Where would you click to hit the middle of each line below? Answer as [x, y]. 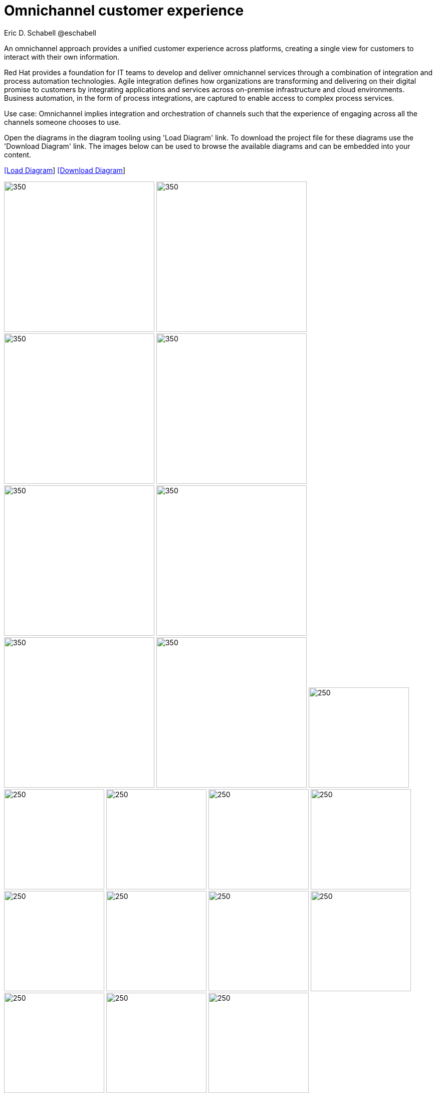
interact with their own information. [62, 57]
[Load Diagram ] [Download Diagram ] [65, 170]
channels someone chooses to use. [63, 122]
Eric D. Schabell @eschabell [50, 33]
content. [18, 154]
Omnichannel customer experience [124, 11]
